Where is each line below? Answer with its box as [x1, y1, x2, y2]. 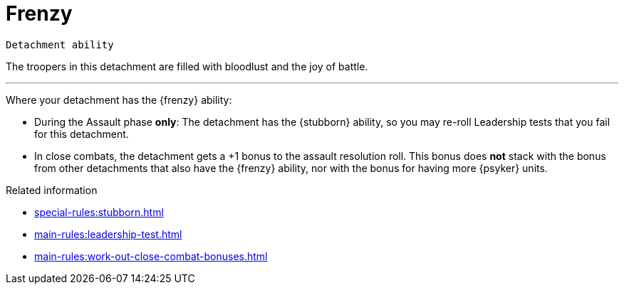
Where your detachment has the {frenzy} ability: [6, 93, 232, 106]
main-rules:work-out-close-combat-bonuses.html [34, 249, 268, 262]
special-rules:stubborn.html [34, 205, 164, 218]
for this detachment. [34, 127, 129, 140]
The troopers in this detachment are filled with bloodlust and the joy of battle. [6, 60, 368, 72]
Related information [6, 183, 98, 196]
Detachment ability [6, 38, 114, 50]
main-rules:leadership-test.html [34, 227, 182, 240]
